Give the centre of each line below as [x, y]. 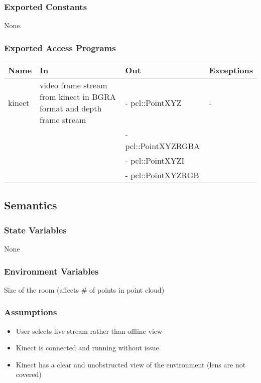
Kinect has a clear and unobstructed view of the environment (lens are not [131, 364]
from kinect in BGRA [78, 97]
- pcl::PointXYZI [155, 161]
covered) [29, 374]
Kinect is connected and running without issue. [88, 348]
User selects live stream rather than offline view [89, 331]
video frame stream [74, 85]
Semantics [31, 205]
